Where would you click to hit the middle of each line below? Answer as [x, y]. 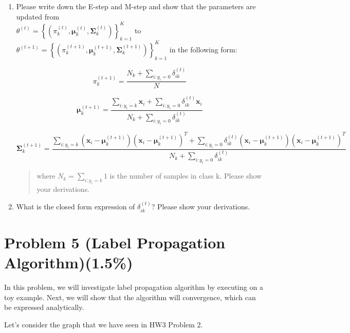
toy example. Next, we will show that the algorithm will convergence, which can [130, 297]
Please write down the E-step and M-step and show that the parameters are [136, 6]
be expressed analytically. [44, 307]
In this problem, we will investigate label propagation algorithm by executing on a [134, 287]
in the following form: [203, 49]
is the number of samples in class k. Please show [186, 176]
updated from [38, 16]
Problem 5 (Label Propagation [115, 242]
